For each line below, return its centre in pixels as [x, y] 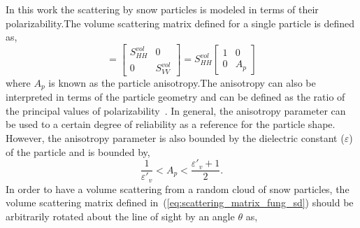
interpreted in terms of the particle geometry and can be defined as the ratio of [175, 97]
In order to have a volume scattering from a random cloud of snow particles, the [178, 188]
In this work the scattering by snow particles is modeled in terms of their [162, 9]
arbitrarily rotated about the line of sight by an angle [120, 216]
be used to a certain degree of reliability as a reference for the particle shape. [171, 124]
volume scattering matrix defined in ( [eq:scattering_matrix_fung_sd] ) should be [180, 202]
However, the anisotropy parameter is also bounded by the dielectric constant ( [175, 137]
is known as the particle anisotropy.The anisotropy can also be [182, 82]
